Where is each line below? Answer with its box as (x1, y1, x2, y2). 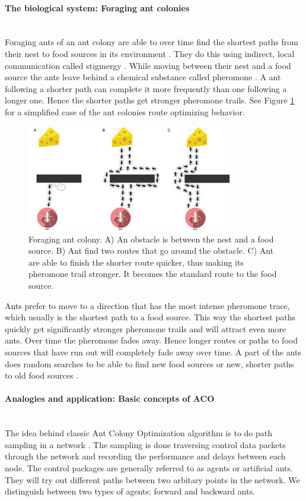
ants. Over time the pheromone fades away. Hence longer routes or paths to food (5, 334, 298, 346)
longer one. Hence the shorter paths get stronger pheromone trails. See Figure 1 (5, 94, 295, 106)
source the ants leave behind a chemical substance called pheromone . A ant (5, 71, 281, 83)
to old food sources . (5, 369, 79, 382)
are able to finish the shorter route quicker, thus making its (28, 256, 244, 268)
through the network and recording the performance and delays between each (5, 450, 286, 462)
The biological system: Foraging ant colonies (5, 1, 190, 14)
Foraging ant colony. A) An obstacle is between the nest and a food (28, 232, 274, 245)
